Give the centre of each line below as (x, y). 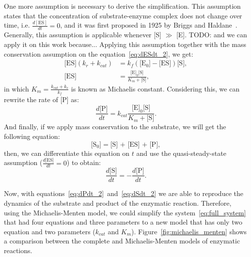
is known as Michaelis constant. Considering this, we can (155, 88)
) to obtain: (84, 162)
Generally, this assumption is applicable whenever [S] (83, 35)
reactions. (18, 250)
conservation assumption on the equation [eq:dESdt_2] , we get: (99, 53)
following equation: (32, 136)
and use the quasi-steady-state (181, 153)
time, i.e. (17, 25)
